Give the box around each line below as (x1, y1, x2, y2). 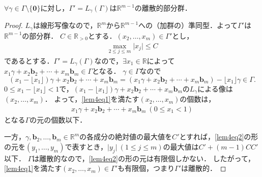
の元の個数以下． (30, 114, 87, 125)
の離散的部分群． (134, 3, 192, 13)
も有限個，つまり (118, 163, 175, 173)
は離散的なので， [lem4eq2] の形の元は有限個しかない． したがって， (32, 153, 255, 163)
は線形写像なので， (33, 20, 97, 31)
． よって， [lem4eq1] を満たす (44, 94, 139, 104)
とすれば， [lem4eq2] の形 (179, 131, 258, 142)
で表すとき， (65, 141, 108, 152)
